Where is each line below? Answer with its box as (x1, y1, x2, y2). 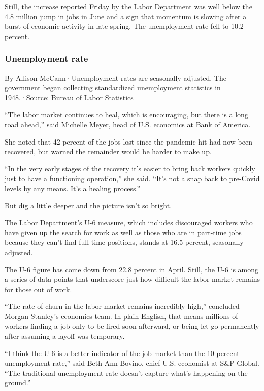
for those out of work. (5, 283, 72, 294)
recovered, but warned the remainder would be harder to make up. (5, 146, 212, 157)
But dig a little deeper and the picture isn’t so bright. (5, 200, 172, 210)
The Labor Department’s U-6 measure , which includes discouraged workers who (5, 217, 253, 228)
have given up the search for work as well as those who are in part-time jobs (5, 227, 242, 237)
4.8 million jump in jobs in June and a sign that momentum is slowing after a (5, 11, 247, 21)
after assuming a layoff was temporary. (5, 331, 125, 341)
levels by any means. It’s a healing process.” (5, 183, 141, 193)
